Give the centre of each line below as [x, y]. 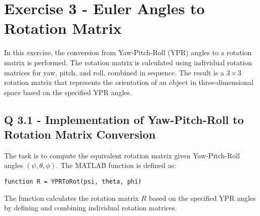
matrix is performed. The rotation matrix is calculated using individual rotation [128, 62]
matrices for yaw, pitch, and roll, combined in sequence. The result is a [114, 72]
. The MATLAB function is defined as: [116, 165]
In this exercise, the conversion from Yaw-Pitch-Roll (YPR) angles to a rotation [128, 52]
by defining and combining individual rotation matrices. [91, 208]
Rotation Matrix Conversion [80, 134]
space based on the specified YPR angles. [68, 92]
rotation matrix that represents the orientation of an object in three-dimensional [129, 82]
